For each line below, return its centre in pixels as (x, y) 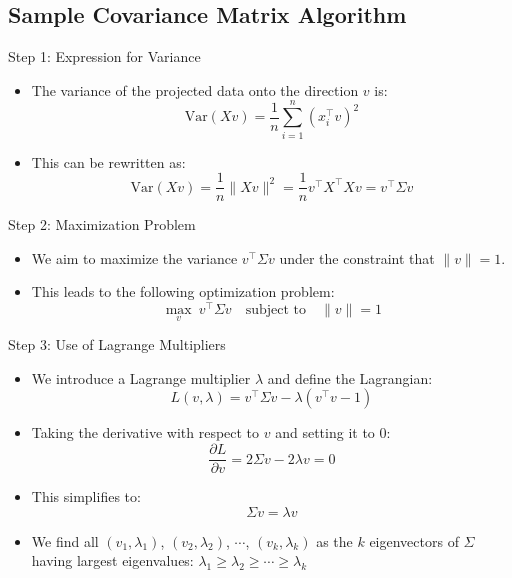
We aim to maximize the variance (134, 257)
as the (334, 540)
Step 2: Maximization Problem (102, 224)
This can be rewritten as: (108, 161)
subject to (275, 310)
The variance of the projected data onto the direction (195, 89)
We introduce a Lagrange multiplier (141, 377)
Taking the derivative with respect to (145, 432)
